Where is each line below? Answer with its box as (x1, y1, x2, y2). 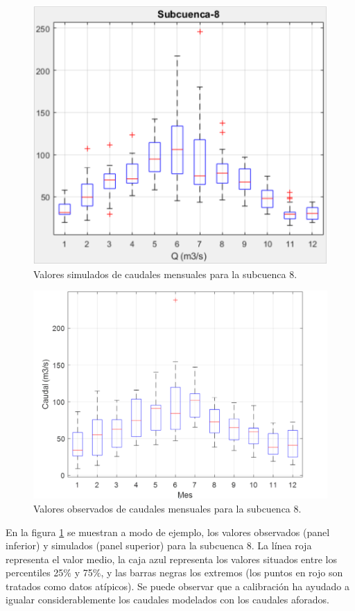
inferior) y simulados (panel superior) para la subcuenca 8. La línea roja (6, 538, 312, 553)
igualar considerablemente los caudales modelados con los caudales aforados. (6, 592, 329, 607)
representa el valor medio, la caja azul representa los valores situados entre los (6, 551, 337, 566)
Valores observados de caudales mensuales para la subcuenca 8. (33, 501, 302, 515)
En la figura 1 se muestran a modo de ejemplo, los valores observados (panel (6, 524, 330, 539)
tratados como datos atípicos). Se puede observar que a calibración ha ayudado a (6, 578, 349, 593)
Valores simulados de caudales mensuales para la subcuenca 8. (33, 266, 297, 281)
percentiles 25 (6, 565, 64, 580)
